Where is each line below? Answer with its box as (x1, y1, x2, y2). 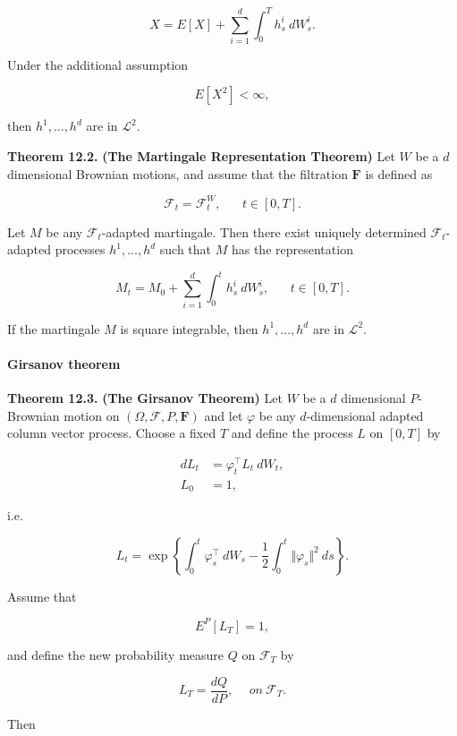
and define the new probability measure (7, 645, 224, 663)
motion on (63, 406, 120, 424)
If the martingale (7, 319, 100, 338)
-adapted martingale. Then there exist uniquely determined (101, 222, 427, 241)
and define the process (231, 424, 353, 442)
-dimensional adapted (306, 406, 424, 424)
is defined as (365, 164, 433, 183)
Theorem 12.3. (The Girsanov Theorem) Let (7, 389, 283, 407)
